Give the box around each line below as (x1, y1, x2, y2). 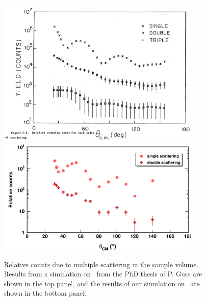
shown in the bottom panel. (4, 288, 87, 298)
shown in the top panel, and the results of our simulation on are (4, 278, 200, 288)
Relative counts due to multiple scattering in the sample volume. (4, 259, 199, 269)
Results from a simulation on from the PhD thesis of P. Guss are (4, 269, 202, 279)
